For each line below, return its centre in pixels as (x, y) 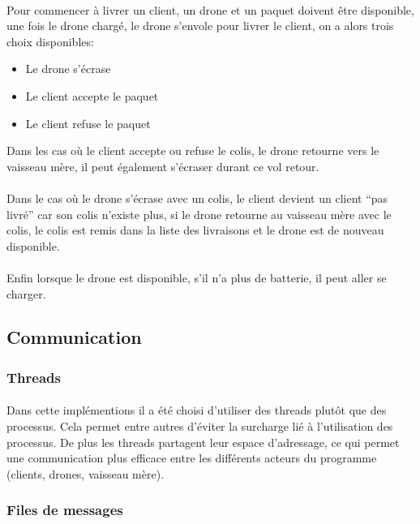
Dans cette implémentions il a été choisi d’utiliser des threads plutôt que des (197, 410)
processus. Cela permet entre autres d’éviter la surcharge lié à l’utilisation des (200, 425)
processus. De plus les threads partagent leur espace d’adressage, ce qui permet (203, 442)
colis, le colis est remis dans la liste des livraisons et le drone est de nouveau (195, 230)
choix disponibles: (50, 41)
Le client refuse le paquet (88, 123)
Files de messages (65, 510)
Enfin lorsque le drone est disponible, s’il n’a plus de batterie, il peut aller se (197, 277)
